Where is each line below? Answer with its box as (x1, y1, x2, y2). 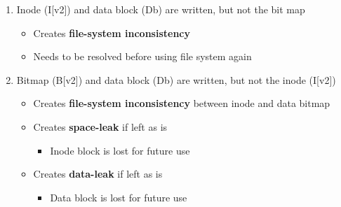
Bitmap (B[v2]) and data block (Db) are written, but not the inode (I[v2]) (16, 72, 336, 87)
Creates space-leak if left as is (33, 119, 168, 134)
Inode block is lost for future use (50, 143, 190, 157)
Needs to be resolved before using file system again (33, 49, 252, 64)
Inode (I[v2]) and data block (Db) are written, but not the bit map (16, 2, 305, 16)
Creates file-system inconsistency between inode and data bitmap (33, 96, 330, 110)
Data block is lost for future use (50, 190, 187, 204)
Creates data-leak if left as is (33, 166, 163, 181)
